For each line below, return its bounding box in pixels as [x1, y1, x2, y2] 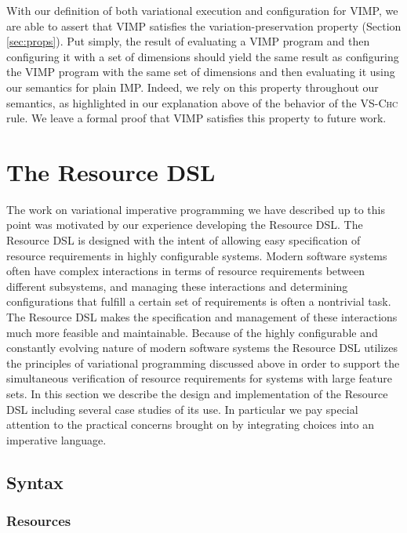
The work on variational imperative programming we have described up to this [6, 201, 385, 217]
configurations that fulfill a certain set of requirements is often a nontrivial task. [6, 293, 391, 310]
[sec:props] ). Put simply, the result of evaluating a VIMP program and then [6, 33, 370, 49]
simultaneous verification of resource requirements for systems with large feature [6, 370, 392, 386]
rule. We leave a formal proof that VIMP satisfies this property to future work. [6, 110, 387, 126]
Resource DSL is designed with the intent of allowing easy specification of [6, 232, 361, 248]
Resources [6, 511, 71, 531]
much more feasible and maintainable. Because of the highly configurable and [6, 324, 378, 340]
